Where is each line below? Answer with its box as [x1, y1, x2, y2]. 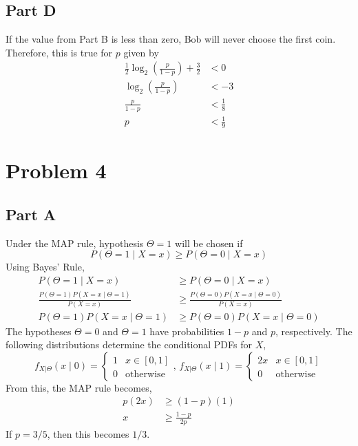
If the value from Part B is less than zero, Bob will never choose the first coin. [6, 32, 336, 46]
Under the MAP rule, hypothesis [6, 235, 144, 250]
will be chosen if [175, 235, 243, 250]
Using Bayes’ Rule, [6, 259, 85, 274]
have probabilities [149, 323, 224, 338]
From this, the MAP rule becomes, [6, 380, 152, 394]
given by [123, 45, 159, 59]
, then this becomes [47, 426, 129, 440]
